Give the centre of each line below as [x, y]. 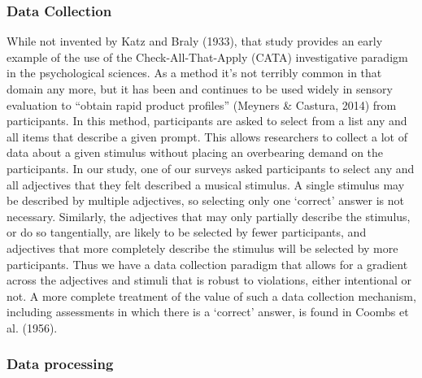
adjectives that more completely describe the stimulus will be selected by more [202, 248]
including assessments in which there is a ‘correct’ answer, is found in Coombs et [208, 312]
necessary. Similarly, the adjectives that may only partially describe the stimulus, [209, 216]
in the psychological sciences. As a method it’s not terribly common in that [194, 73]
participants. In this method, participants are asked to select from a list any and [207, 121]
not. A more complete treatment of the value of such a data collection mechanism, [211, 295]
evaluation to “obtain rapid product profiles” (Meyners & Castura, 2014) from [202, 104]
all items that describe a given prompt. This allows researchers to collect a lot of [207, 136]
